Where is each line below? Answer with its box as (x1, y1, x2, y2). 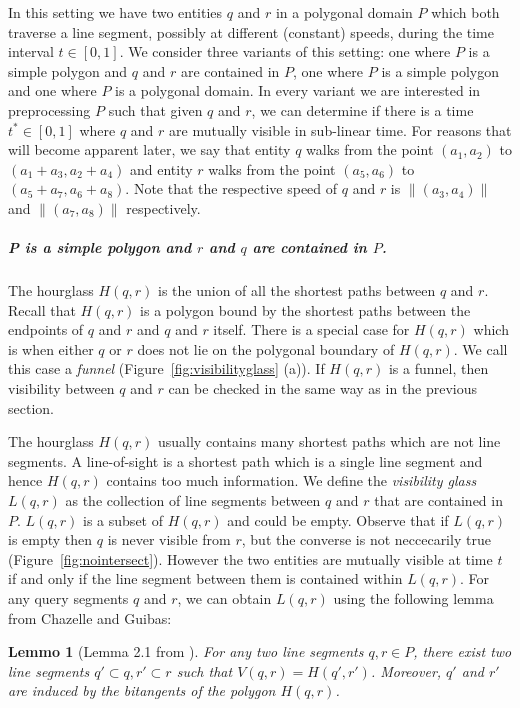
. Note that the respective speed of (125, 178, 338, 199)
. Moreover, (370, 660, 442, 681)
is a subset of (83, 509, 163, 530)
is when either (8, 338, 94, 359)
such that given (108, 99, 203, 120)
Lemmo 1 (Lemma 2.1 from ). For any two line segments (8, 641, 364, 662)
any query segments (8, 588, 129, 608)
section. (8, 397, 54, 418)
